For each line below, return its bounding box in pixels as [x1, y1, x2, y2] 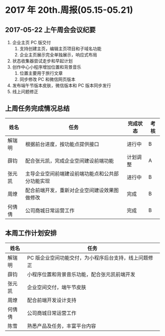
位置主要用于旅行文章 [19, 70, 63, 76]
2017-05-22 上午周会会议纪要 [5, 26, 96, 34]
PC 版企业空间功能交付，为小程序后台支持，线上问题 [27, 254, 149, 261]
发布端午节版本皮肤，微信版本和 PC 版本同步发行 [12, 83, 111, 88]
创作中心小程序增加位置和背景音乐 [12, 64, 82, 70]
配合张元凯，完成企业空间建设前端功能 [25, 157, 114, 164]
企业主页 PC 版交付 [12, 40, 51, 45]
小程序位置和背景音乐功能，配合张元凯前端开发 [27, 271, 136, 278]
